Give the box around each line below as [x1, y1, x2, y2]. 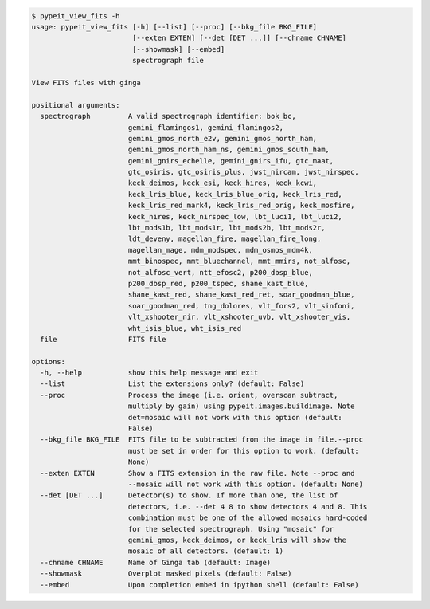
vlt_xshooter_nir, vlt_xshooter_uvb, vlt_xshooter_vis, [127, 312, 351, 322]
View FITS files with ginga [31, 78, 141, 87]
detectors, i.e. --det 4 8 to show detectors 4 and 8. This [127, 502, 368, 511]
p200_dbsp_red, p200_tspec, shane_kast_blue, [127, 279, 309, 288]
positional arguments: [31, 100, 120, 109]
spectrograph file [131, 56, 205, 65]
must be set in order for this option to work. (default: [127, 446, 360, 455]
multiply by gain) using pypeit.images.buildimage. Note [127, 402, 355, 411]
